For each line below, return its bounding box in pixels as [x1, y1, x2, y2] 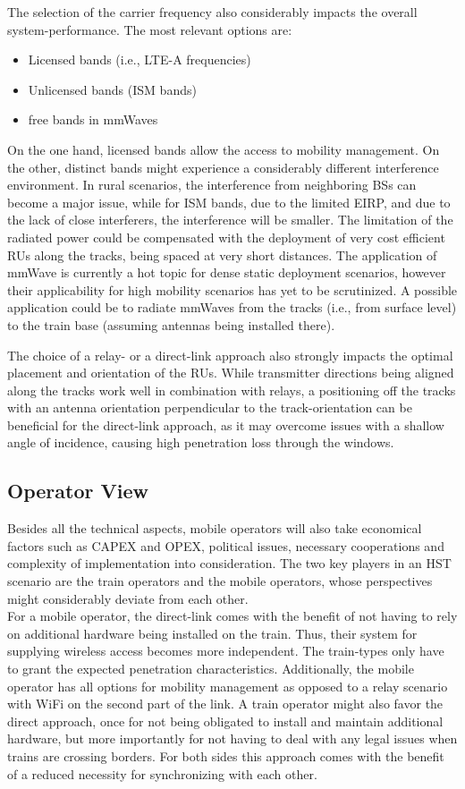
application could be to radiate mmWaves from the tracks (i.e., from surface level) [7, 298, 457, 317]
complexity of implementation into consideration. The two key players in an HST [7, 554, 452, 573]
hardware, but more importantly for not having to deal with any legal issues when [7, 729, 458, 748]
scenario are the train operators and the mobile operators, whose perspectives [7, 572, 433, 590]
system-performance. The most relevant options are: [7, 20, 292, 38]
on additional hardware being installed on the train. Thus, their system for [7, 624, 418, 642]
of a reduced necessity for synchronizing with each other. [7, 764, 317, 783]
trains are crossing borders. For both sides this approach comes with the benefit [7, 746, 444, 765]
